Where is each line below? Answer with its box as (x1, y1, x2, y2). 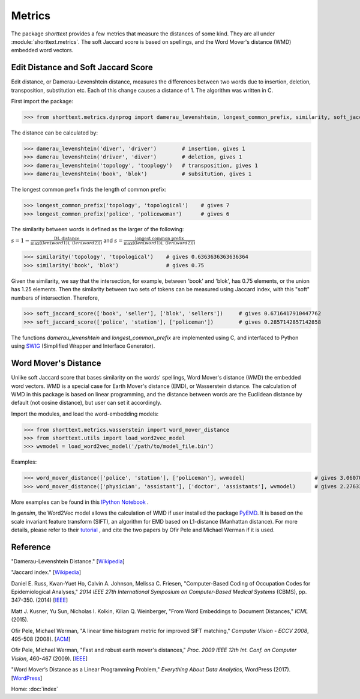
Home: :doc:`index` (11, 685, 58, 692)
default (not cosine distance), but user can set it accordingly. (11, 399, 162, 407)
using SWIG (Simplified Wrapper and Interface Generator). (11, 342, 155, 349)
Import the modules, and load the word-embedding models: (11, 410, 159, 417)
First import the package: (11, 98, 74, 105)
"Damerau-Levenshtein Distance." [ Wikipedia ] (11, 557, 125, 564)
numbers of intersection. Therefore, (11, 294, 100, 301)
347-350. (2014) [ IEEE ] (11, 596, 68, 604)
